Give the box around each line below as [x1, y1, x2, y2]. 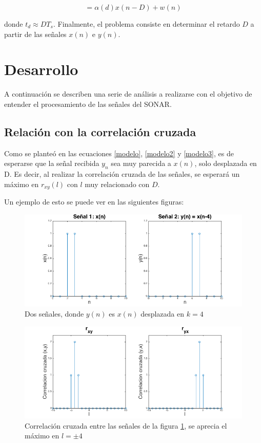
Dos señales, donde [25, 308, 84, 319]
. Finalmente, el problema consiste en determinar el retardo [53, 19, 240, 29]
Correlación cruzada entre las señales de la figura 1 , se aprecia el [25, 420, 227, 431]
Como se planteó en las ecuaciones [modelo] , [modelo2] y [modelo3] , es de [4, 147, 234, 158]
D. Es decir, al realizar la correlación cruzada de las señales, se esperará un [4, 169, 240, 179]
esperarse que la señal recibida [4, 158, 99, 169]
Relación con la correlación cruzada [4, 123, 196, 139]
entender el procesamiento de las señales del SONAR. [4, 98, 172, 109]
